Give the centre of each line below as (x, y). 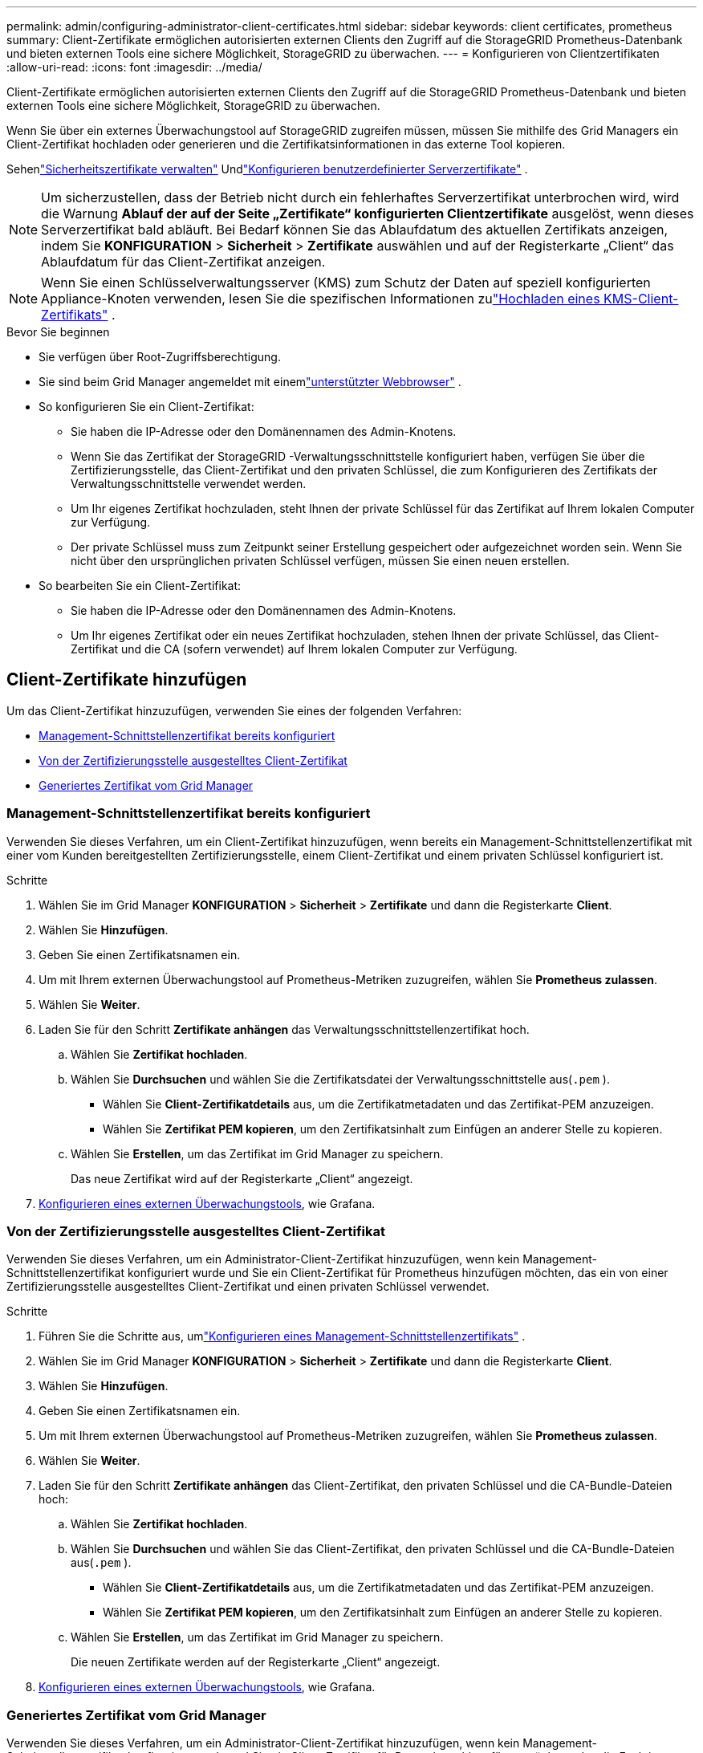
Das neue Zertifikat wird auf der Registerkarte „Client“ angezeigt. (242, 1178)
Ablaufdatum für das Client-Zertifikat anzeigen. (183, 262)
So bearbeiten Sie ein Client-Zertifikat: (140, 586)
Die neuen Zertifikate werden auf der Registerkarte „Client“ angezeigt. (256, 1662)
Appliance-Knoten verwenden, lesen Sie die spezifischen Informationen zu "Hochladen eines (321, 299)
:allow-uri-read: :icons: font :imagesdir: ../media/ (134, 67)
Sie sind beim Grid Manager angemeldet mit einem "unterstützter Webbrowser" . (250, 382)
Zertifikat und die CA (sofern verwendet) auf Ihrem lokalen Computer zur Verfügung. (294, 649)
